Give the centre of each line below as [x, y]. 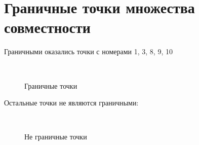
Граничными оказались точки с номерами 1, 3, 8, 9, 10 [88, 51]
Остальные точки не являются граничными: [71, 103]
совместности [47, 27]
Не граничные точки [56, 137]
